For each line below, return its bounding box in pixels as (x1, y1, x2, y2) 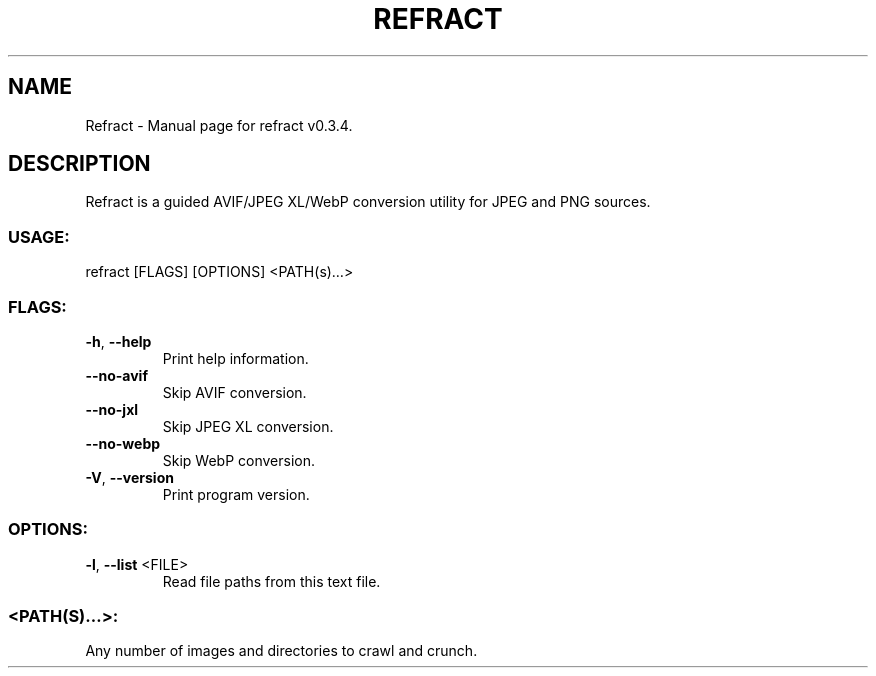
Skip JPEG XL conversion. (162, 417, 334, 435)
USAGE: (8, 226, 70, 247)
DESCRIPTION (8, 151, 151, 177)
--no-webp (85, 434, 161, 452)
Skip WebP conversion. (162, 451, 316, 469)
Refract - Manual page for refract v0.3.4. (85, 116, 353, 134)
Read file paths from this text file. (162, 572, 381, 590)
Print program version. (162, 485, 310, 503)
